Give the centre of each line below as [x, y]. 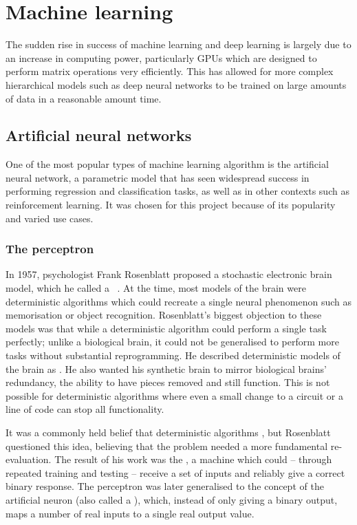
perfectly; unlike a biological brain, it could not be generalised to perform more [172, 342]
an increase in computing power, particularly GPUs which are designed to [161, 57]
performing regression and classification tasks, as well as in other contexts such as [177, 191]
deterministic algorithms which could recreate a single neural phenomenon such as [179, 301]
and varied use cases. [50, 218]
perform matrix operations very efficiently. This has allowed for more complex [170, 71]
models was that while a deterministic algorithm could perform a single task [166, 328]
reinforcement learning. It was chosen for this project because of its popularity [171, 205]
